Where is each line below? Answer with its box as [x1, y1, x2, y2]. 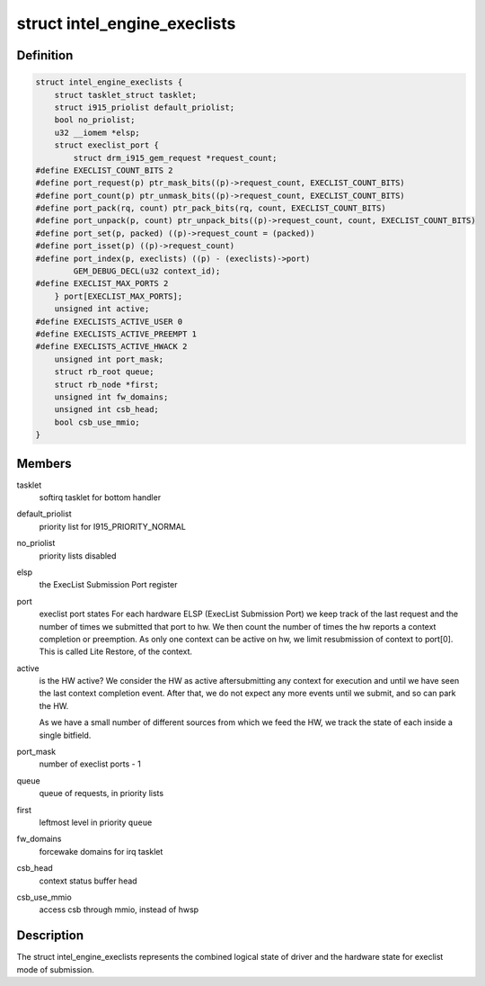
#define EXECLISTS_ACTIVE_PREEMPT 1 [35, 328, 198, 339]
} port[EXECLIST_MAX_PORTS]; [54, 291, 183, 301]
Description [16, 928, 84, 944]
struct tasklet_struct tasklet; [54, 90, 198, 100]
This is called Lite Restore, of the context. [39, 646, 193, 657]
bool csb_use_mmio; [54, 417, 141, 427]
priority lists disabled [39, 550, 117, 561]
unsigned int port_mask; [54, 354, 164, 364]
